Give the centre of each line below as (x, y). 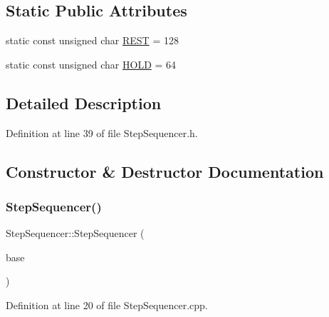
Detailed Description (84, 102)
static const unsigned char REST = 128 (92, 40)
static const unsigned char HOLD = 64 (91, 64)
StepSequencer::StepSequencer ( (75, 233)
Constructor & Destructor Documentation (165, 171)
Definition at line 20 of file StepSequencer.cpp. (107, 305)
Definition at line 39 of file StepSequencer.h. (102, 132)
